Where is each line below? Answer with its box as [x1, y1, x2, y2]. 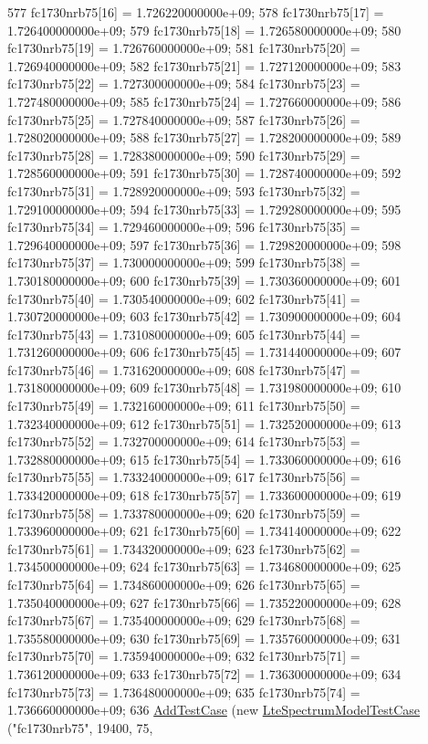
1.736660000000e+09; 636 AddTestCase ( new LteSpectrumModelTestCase [7, 700, 421, 719]
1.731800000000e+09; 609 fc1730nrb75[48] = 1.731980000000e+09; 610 [7, 378, 402, 397]
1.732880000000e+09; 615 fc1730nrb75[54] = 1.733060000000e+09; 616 [7, 449, 402, 468]
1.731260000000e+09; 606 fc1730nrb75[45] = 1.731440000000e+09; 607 [7, 342, 402, 362]
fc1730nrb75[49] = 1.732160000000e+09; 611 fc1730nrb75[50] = [7, 396, 360, 415]
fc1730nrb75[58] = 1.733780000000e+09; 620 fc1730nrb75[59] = [7, 503, 360, 522]
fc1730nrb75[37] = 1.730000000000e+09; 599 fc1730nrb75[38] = [7, 253, 360, 272]
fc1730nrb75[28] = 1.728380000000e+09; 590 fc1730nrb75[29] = [7, 145, 360, 164]
